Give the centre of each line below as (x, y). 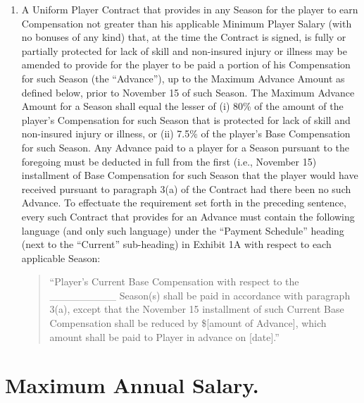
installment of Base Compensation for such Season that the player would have (190, 175)
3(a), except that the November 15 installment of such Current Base (197, 309)
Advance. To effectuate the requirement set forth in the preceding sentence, (184, 203)
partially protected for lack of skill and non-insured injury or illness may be (184, 50)
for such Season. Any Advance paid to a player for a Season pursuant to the (185, 147)
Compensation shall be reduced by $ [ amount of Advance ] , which (188, 323)
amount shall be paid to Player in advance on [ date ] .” (164, 336)
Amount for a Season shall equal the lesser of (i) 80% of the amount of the (182, 106)
